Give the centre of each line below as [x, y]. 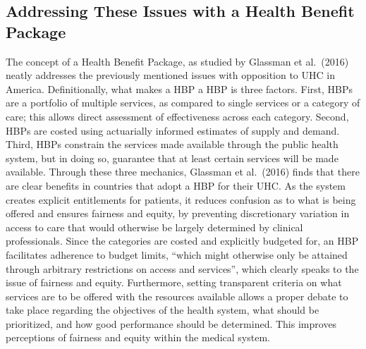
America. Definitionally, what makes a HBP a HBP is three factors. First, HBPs [179, 88]
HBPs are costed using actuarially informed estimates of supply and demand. [173, 130]
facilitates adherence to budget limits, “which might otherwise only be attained [177, 254]
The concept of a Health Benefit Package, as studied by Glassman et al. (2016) [177, 61]
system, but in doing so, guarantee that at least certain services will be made [172, 158]
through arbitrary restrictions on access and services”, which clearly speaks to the [182, 268]
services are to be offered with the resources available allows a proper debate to [177, 296]
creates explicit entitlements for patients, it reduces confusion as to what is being [181, 199]
